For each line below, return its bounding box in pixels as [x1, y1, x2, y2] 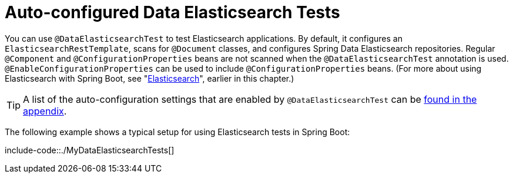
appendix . [23, 105, 67, 117]
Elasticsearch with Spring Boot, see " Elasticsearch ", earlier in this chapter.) [5, 73, 294, 83]
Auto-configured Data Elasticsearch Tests [5, 2, 340, 22]
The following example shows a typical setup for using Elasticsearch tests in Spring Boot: [5, 126, 350, 137]
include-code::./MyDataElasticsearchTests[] [5, 145, 175, 155]
